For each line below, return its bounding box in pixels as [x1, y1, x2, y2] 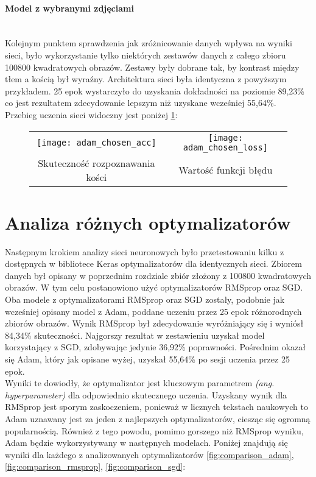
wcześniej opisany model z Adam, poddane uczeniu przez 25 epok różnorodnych [5, 305, 302, 317]
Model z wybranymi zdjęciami [5, 1, 134, 14]
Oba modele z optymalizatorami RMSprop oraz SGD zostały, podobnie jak [5, 293, 285, 306]
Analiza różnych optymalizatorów [5, 210, 291, 235]
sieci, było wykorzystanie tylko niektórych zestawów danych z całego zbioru [5, 48, 286, 61]
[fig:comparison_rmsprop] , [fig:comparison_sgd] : [5, 460, 186, 473]
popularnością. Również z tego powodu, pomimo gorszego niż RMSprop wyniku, [5, 424, 304, 437]
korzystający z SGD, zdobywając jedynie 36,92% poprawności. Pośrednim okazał [5, 341, 306, 353]
